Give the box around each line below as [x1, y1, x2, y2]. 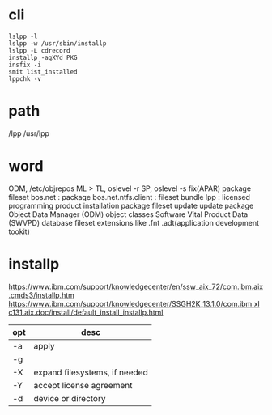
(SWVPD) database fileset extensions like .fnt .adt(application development [8, 218, 260, 227]
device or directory [33, 392, 106, 404]
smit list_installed [8, 67, 79, 76]
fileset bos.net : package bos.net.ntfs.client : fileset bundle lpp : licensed [8, 192, 251, 201]
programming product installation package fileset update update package [8, 201, 254, 210]
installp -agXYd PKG [8, 53, 79, 61]
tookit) [8, 227, 30, 236]
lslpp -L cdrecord [8, 46, 70, 54]
